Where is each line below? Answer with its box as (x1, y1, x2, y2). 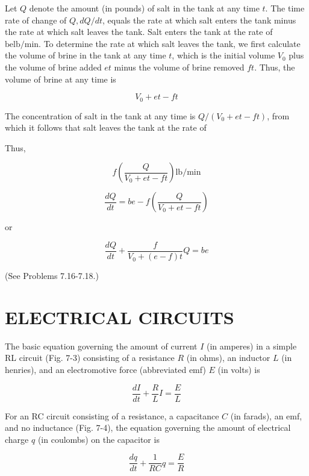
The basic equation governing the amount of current (5, 339, 198, 352)
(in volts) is (217, 363, 260, 375)
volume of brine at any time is (5, 72, 116, 85)
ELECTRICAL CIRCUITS (5, 304, 234, 329)
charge (5, 433, 29, 445)
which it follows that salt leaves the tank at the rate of (5, 121, 207, 134)
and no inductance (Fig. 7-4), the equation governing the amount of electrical (5, 421, 291, 434)
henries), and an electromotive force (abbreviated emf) (5, 363, 206, 375)
